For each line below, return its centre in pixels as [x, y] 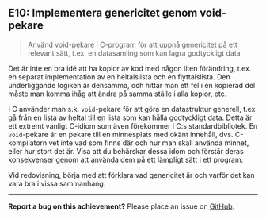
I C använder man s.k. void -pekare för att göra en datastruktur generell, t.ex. [133, 109]
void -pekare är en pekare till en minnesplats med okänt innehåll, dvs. [121, 134]
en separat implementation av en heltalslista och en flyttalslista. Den [120, 77]
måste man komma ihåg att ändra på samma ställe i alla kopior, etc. [118, 94]
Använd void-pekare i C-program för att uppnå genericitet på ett [132, 44]
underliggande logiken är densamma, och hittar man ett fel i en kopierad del [132, 85]
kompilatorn [28, 143]
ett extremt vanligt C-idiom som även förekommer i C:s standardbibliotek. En [133, 125]
